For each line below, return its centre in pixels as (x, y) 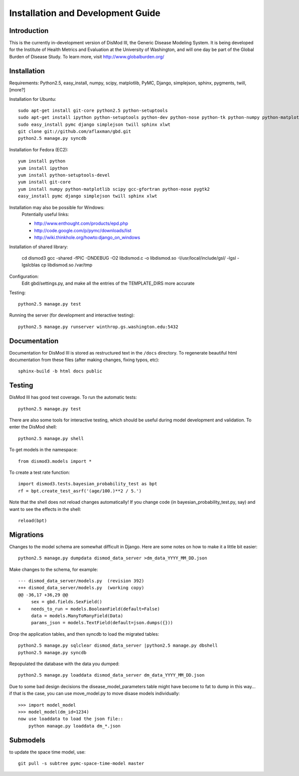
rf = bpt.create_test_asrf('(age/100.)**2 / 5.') (80, 491)
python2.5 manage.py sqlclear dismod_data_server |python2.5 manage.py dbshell (118, 646)
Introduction (29, 31)
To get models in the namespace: (43, 450)
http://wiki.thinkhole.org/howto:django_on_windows (87, 238)
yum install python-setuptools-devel (64, 175)
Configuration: (24, 276)
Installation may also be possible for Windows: (57, 207)
